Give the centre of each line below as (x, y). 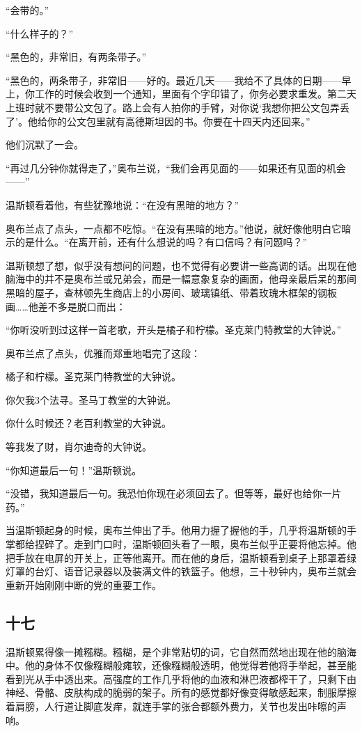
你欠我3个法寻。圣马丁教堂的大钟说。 (91, 399)
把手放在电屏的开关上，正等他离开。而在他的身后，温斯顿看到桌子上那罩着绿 (181, 557)
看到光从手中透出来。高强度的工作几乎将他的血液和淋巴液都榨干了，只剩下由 (181, 678)
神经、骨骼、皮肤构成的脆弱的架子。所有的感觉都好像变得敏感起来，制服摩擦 (181, 692)
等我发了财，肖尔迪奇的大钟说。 (79, 447)
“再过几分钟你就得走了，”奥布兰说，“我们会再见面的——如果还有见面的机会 (176, 167)
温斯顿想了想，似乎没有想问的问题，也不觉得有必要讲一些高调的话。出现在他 (181, 265)
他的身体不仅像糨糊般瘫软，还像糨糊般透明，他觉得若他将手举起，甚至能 (190, 665)
